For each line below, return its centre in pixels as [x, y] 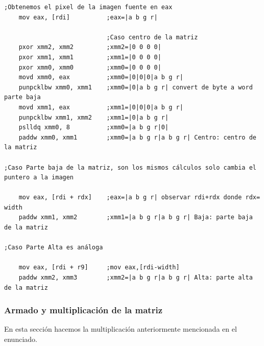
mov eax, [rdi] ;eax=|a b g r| [88, 17]
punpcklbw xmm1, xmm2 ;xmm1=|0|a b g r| [94, 117]
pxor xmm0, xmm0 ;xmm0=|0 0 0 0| [90, 67]
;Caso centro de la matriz [152, 37]
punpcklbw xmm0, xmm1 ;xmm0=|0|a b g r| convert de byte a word [136, 87]
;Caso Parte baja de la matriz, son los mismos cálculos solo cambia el [130, 167]
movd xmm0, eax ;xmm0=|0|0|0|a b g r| [101, 77]
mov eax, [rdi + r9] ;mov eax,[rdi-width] [99, 268]
